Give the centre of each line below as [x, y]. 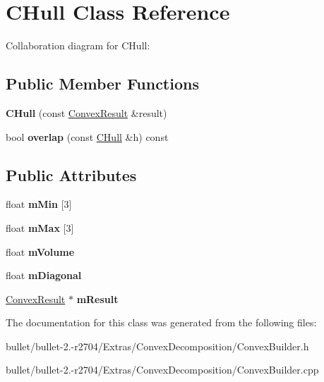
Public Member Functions [102, 84]
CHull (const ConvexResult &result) [86, 112]
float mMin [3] [39, 204]
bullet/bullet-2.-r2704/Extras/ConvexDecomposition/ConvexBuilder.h [157, 346]
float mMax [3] [40, 227]
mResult [97, 298]
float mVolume [40, 251]
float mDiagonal [44, 275]
